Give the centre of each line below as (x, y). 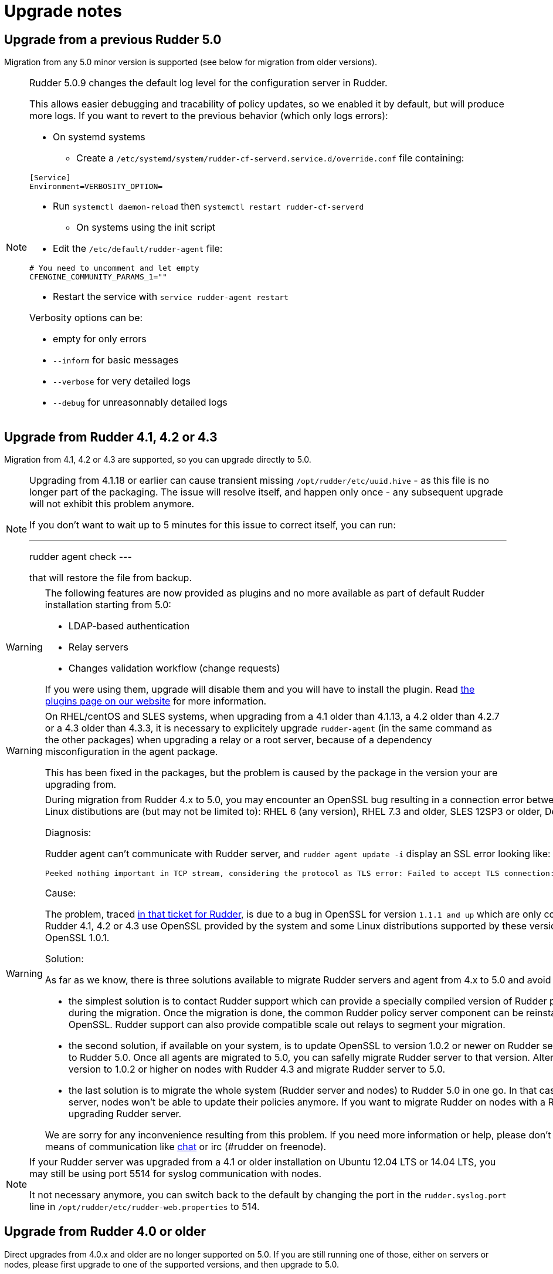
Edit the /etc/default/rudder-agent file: (138, 249)
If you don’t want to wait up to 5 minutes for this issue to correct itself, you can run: (213, 525)
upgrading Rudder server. (125, 1114)
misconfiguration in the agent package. (131, 752)
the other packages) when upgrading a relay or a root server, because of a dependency (238, 740)
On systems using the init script (146, 227)
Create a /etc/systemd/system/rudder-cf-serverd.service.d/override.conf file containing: (270, 158)
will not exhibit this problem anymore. (112, 504)
